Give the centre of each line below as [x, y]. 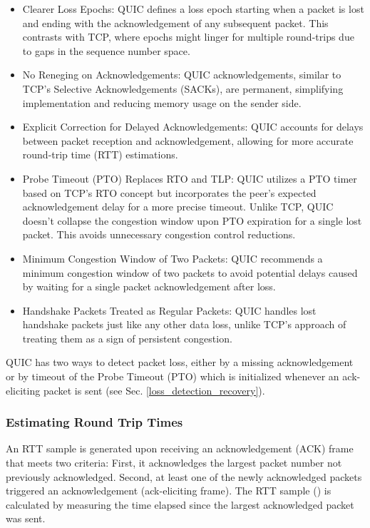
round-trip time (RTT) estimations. [100, 154]
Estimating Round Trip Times [94, 422]
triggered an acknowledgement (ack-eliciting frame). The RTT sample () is [169, 491]
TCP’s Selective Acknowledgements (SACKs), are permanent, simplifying [183, 88]
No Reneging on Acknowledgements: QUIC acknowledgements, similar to [182, 75]
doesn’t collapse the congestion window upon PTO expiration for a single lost [192, 220]
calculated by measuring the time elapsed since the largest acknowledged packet [180, 504]
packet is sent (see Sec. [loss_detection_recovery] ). [154, 390]
